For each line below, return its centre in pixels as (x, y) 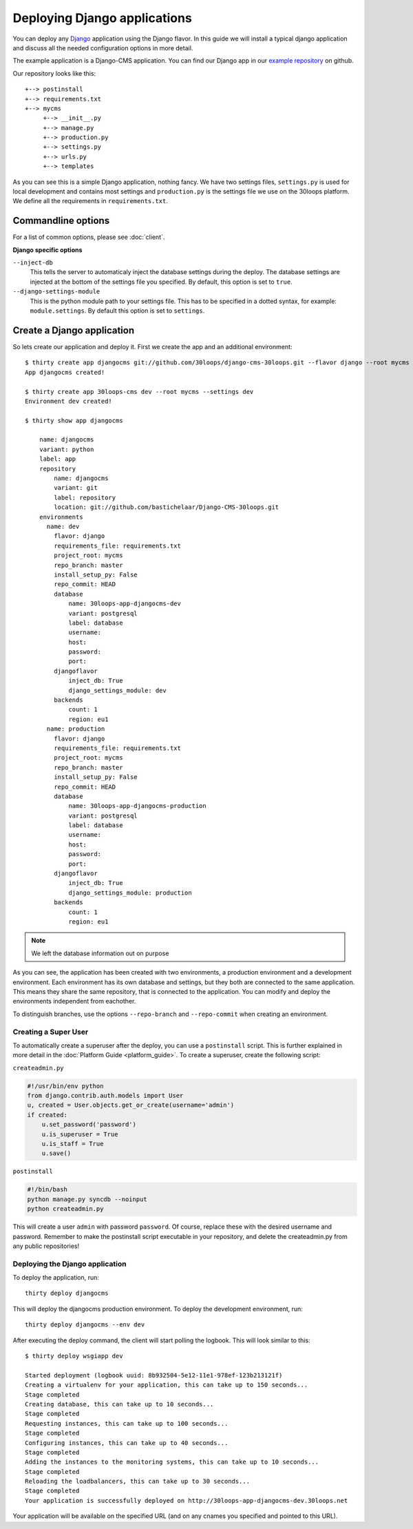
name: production (76, 729)
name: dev (63, 526)
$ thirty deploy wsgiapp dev (74, 1356)
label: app (57, 459)
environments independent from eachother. (74, 1001)
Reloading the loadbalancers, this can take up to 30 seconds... (138, 1481)
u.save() (56, 1153)
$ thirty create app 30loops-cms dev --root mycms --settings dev (139, 392)
